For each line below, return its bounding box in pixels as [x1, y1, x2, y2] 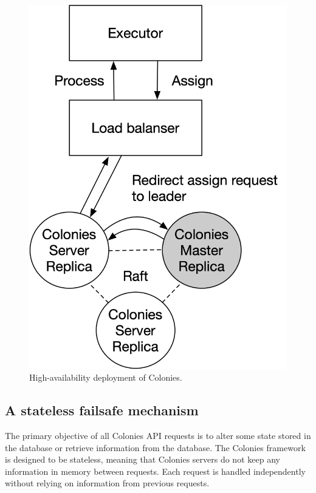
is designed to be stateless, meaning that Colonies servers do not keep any [5, 453, 280, 466]
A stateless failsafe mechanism [5, 401, 199, 420]
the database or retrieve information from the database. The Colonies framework [5, 441, 306, 454]
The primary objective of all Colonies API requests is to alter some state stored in [5, 429, 311, 442]
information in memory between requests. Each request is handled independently [5, 464, 306, 477]
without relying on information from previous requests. [5, 477, 210, 489]
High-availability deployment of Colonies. [29, 371, 182, 384]
